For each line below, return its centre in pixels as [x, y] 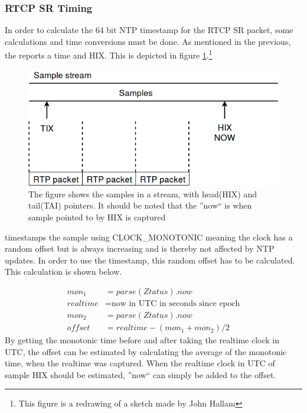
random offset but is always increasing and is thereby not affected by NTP [140, 248]
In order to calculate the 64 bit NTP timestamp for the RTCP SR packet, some [149, 30]
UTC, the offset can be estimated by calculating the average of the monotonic [146, 351]
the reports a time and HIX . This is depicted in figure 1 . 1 [109, 54]
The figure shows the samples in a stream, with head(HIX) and [143, 194]
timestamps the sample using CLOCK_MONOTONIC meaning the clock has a [149, 237]
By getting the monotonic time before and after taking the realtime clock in [142, 340]
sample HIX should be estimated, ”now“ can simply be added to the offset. [141, 374]
